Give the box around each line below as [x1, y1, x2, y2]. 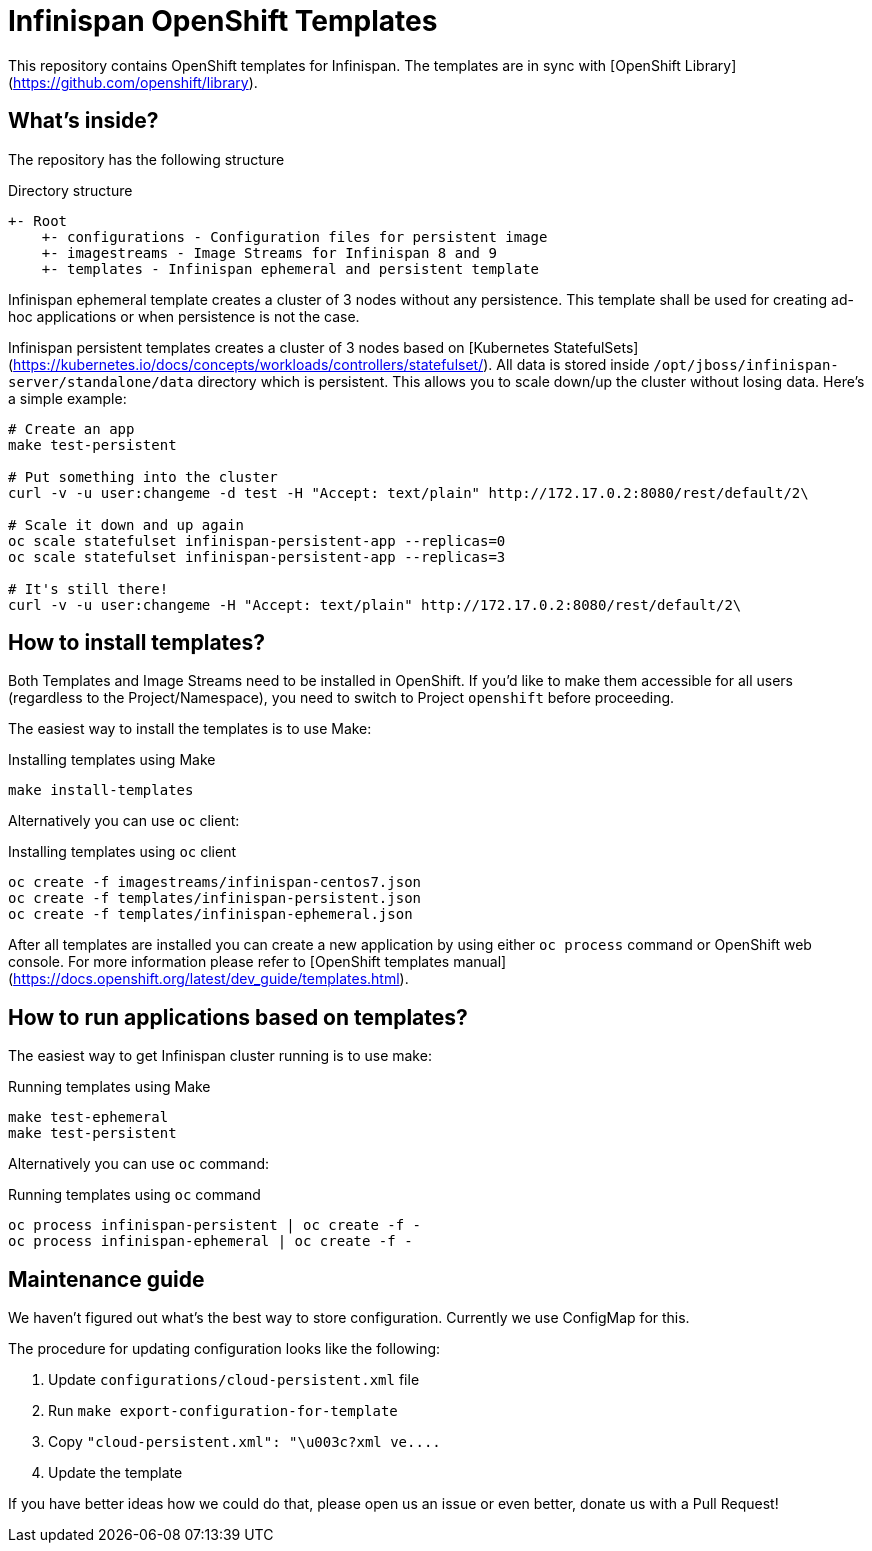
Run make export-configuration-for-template [48, 1402, 398, 1420]
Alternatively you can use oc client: [8, 812, 240, 830]
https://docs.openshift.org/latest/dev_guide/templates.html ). [13, 970, 409, 988]
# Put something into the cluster [8, 468, 278, 485]
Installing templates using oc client [8, 843, 236, 861]
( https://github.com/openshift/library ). [8, 73, 258, 91]
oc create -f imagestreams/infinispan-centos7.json [8, 874, 422, 891]
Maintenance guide [8, 1266, 205, 1292]
